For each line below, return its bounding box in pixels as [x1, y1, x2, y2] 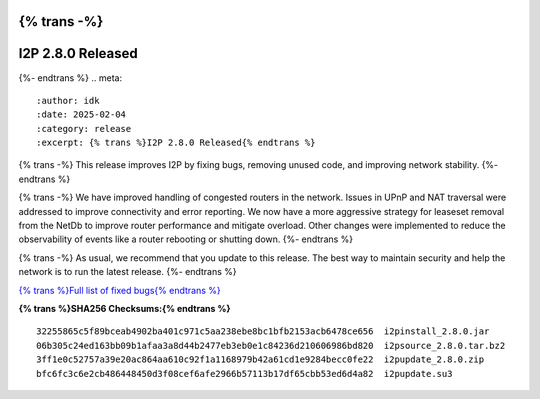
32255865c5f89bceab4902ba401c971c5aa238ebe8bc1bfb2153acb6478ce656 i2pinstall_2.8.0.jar [36, 326, 490, 337]
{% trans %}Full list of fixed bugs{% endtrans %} [18, 284, 221, 296]
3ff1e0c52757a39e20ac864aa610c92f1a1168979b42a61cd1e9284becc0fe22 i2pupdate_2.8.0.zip [36, 354, 485, 365]
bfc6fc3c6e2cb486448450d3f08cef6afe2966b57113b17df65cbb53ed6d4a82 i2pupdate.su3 [36, 368, 453, 379]
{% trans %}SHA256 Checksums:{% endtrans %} [18, 303, 231, 314]
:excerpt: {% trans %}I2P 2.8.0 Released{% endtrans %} [36, 137, 316, 149]
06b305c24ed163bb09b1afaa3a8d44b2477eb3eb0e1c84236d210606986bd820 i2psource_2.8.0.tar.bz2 [36, 340, 506, 351]
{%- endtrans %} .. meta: [18, 71, 123, 84]
